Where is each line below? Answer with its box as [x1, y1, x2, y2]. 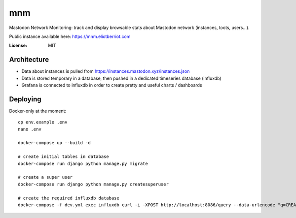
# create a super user [18, 175, 73, 180]
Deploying [9, 95, 41, 103]
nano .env [18, 126, 41, 132]
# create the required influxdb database [18, 195, 119, 201]
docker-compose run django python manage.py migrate [18, 160, 148, 166]
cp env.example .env [18, 120, 68, 125]
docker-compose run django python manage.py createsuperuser [18, 181, 169, 187]
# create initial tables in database [18, 154, 110, 159]
